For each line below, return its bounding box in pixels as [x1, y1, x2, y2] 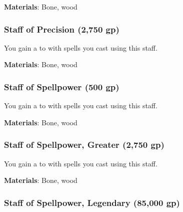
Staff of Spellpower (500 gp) [4, 80, 119, 93]
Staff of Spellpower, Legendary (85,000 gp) [4, 196, 180, 208]
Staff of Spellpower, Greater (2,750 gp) [4, 138, 164, 151]
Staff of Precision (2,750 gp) [4, 23, 119, 35]
